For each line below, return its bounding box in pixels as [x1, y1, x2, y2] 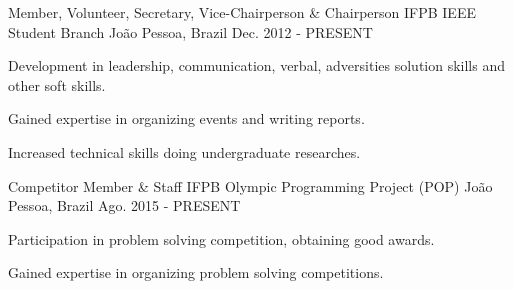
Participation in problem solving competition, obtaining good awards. [8, 228, 435, 249]
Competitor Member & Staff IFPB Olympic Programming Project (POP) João [8, 175, 493, 196]
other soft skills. [8, 74, 106, 95]
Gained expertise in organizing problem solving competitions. [8, 262, 384, 283]
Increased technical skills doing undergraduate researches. [8, 141, 361, 162]
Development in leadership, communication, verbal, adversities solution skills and [8, 55, 506, 76]
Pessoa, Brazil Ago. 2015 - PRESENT [8, 195, 241, 216]
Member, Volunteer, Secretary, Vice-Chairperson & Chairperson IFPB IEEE [8, 2, 476, 22]
